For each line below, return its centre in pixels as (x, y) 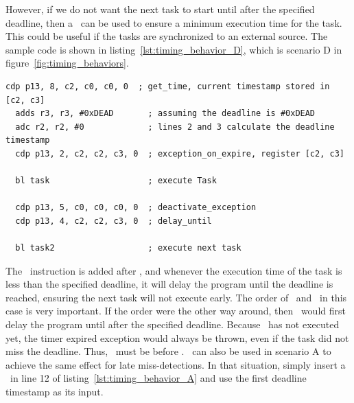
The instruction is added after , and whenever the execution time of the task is (174, 270)
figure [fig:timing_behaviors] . (67, 63)
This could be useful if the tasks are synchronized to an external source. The (167, 36)
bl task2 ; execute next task (128, 248)
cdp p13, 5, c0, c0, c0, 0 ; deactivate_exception (136, 208)
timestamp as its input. (55, 392)
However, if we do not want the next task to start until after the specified (160, 9)
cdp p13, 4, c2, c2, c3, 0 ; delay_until (114, 221)
